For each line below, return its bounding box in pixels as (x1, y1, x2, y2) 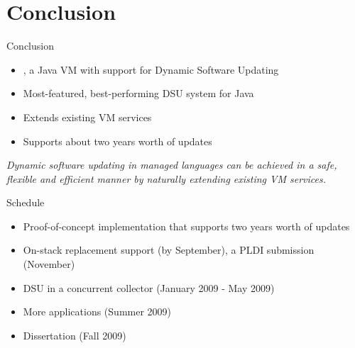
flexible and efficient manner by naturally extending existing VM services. (6, 171, 327, 186)
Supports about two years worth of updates (23, 133, 212, 148)
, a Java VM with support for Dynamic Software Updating (23, 62, 279, 77)
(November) (23, 257, 75, 271)
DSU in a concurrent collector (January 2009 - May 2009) (23, 280, 275, 295)
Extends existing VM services (23, 109, 152, 124)
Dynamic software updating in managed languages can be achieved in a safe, (6, 157, 337, 172)
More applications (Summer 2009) (23, 304, 172, 319)
